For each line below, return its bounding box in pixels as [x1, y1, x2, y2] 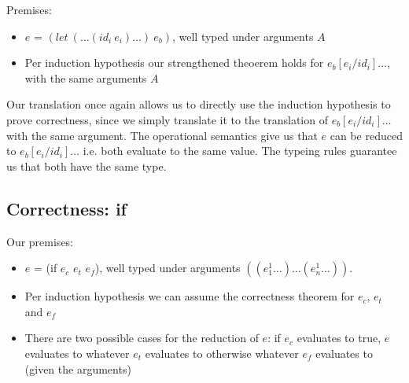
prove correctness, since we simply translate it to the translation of [6, 111, 328, 127]
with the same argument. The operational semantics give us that [6, 127, 318, 143]
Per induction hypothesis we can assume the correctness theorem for [24, 288, 355, 304]
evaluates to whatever [24, 344, 130, 361]
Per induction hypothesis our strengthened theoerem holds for [24, 54, 324, 71]
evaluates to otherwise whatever [145, 344, 299, 361]
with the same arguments [24, 69, 147, 86]
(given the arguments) [24, 360, 131, 377]
